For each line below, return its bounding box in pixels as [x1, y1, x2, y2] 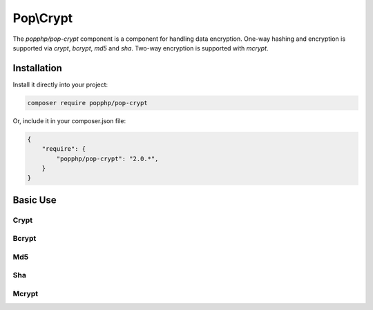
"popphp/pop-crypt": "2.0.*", [56, 154, 159, 163]
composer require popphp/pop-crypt [27, 99, 148, 107]
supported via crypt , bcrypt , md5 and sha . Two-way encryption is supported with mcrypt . [12, 44, 269, 52]
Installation [12, 62, 62, 74]
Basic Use [12, 194, 57, 206]
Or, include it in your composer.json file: [12, 116, 126, 125]
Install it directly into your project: [12, 80, 108, 89]
